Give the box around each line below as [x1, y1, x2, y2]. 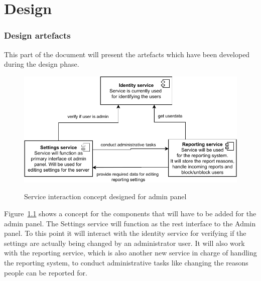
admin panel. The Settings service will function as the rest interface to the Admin [4, 218, 256, 228]
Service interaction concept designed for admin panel [24, 191, 187, 202]
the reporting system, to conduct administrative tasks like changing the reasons [4, 257, 248, 267]
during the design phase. [4, 59, 79, 69]
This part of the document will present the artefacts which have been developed [4, 49, 250, 59]
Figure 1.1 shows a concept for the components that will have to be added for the [4, 208, 256, 218]
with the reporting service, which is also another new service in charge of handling [4, 247, 257, 258]
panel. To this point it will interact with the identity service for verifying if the [4, 228, 246, 238]
